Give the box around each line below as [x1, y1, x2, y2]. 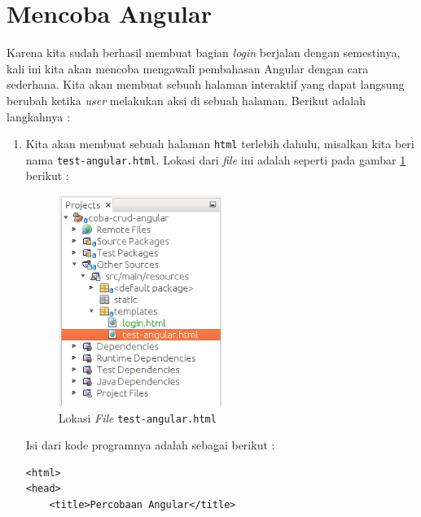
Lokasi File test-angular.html [58, 409, 217, 426]
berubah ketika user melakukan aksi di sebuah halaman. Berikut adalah [7, 91, 366, 108]
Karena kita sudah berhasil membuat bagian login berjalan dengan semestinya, [7, 44, 401, 61]
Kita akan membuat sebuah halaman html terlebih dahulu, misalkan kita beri [25, 135, 414, 152]
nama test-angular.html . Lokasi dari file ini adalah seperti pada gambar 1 [25, 151, 406, 168]
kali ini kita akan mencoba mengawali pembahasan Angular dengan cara [7, 59, 369, 77]
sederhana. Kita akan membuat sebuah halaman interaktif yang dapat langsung [7, 76, 405, 93]
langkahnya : [7, 107, 70, 125]
